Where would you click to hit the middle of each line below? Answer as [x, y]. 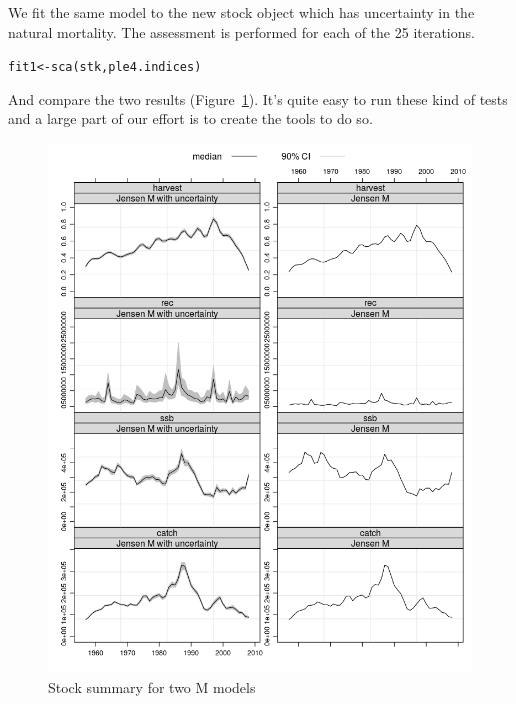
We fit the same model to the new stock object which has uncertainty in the [241, 12]
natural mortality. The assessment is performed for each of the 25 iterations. [241, 31]
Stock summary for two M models [152, 686]
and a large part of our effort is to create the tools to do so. [190, 118]
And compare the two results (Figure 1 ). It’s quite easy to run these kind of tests [258, 98]
